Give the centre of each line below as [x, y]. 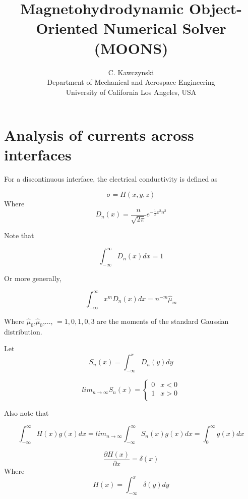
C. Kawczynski [131, 72]
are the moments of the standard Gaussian [163, 321]
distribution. [23, 331]
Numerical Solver [165, 28]
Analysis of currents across [99, 135]
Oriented [67, 28]
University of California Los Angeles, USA [131, 92]
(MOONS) [131, 48]
